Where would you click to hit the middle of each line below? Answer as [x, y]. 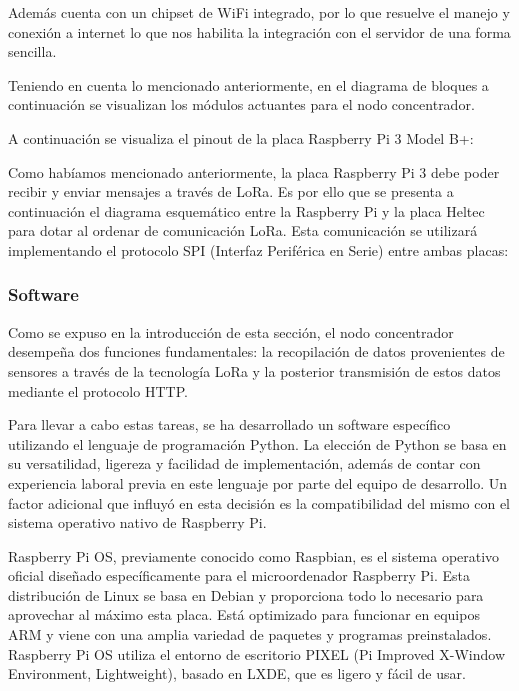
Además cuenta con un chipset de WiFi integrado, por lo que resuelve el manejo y [259, 12]
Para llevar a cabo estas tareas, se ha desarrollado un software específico [229, 424]
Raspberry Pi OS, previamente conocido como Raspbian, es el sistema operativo [254, 555]
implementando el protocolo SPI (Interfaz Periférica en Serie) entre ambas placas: [258, 249]
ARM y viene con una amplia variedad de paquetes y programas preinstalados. [250, 634]
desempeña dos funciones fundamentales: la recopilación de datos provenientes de [256, 351]
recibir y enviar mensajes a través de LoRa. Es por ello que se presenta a [231, 191]
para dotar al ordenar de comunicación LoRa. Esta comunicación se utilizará [243, 230]
